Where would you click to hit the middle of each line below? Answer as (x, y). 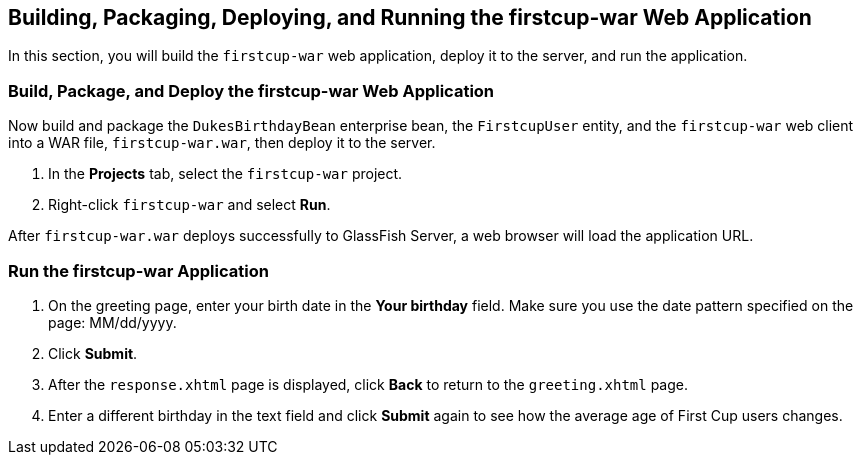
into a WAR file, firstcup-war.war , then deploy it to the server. (222, 143)
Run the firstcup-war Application (138, 270)
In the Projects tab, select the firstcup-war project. (225, 174)
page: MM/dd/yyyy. (112, 322)
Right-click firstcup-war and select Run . (189, 205)
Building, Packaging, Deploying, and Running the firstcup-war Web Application (410, 17)
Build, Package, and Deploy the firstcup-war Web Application (251, 90)
